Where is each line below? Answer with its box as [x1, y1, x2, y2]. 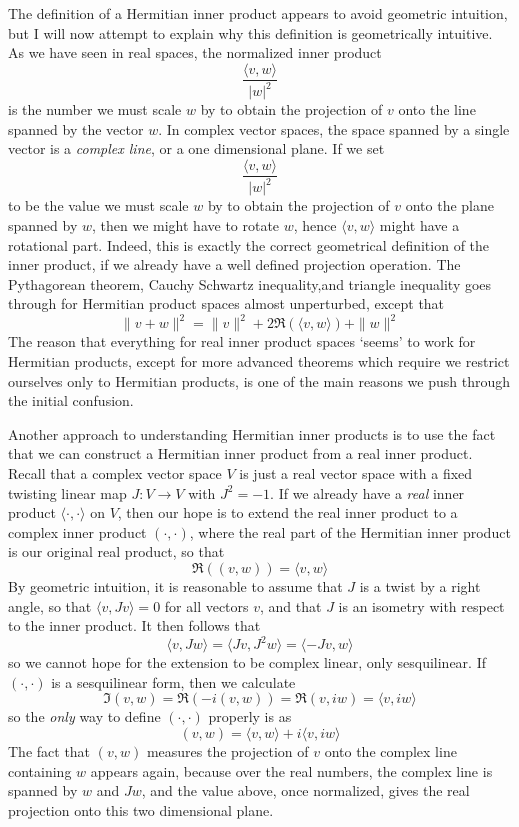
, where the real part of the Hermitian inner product [189, 521, 511, 542]
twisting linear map [8, 482, 127, 503]
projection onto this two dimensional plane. [8, 799, 274, 820]
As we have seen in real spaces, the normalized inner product [8, 42, 382, 63]
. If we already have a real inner [270, 482, 465, 503]
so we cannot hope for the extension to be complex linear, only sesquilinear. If [8, 652, 486, 673]
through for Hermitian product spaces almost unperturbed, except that [8, 293, 445, 314]
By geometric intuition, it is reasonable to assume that [8, 575, 343, 596]
